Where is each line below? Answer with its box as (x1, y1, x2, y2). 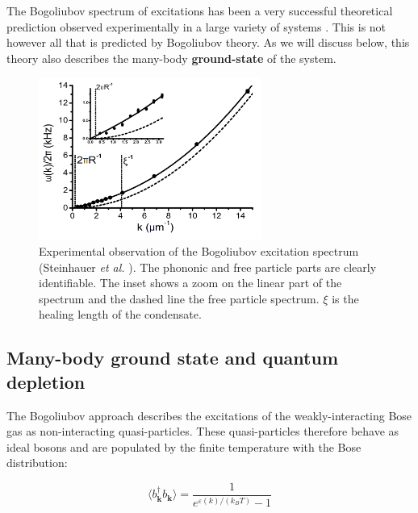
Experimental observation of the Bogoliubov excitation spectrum (39, 243, 359, 260)
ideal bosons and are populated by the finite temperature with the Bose (6, 438, 362, 455)
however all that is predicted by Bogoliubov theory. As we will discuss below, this (6, 34, 410, 51)
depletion (6, 369, 86, 394)
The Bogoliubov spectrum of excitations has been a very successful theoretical (6, 2, 393, 19)
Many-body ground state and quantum (6, 345, 339, 370)
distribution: (6, 454, 68, 471)
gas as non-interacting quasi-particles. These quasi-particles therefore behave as (6, 423, 399, 440)
